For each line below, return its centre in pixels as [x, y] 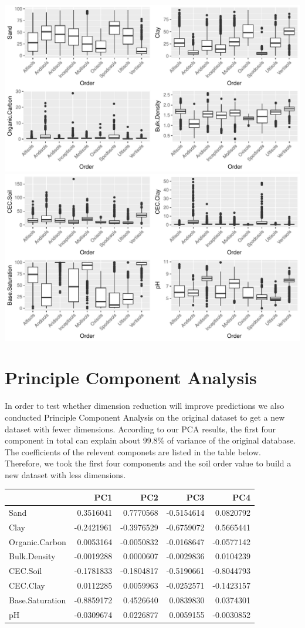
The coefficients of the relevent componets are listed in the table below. [133, 451]
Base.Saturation [38, 600]
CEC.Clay [27, 585]
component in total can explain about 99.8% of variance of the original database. [150, 440]
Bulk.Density [32, 556]
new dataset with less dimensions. [65, 474]
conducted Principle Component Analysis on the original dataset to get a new [145, 417]
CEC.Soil [26, 571]
